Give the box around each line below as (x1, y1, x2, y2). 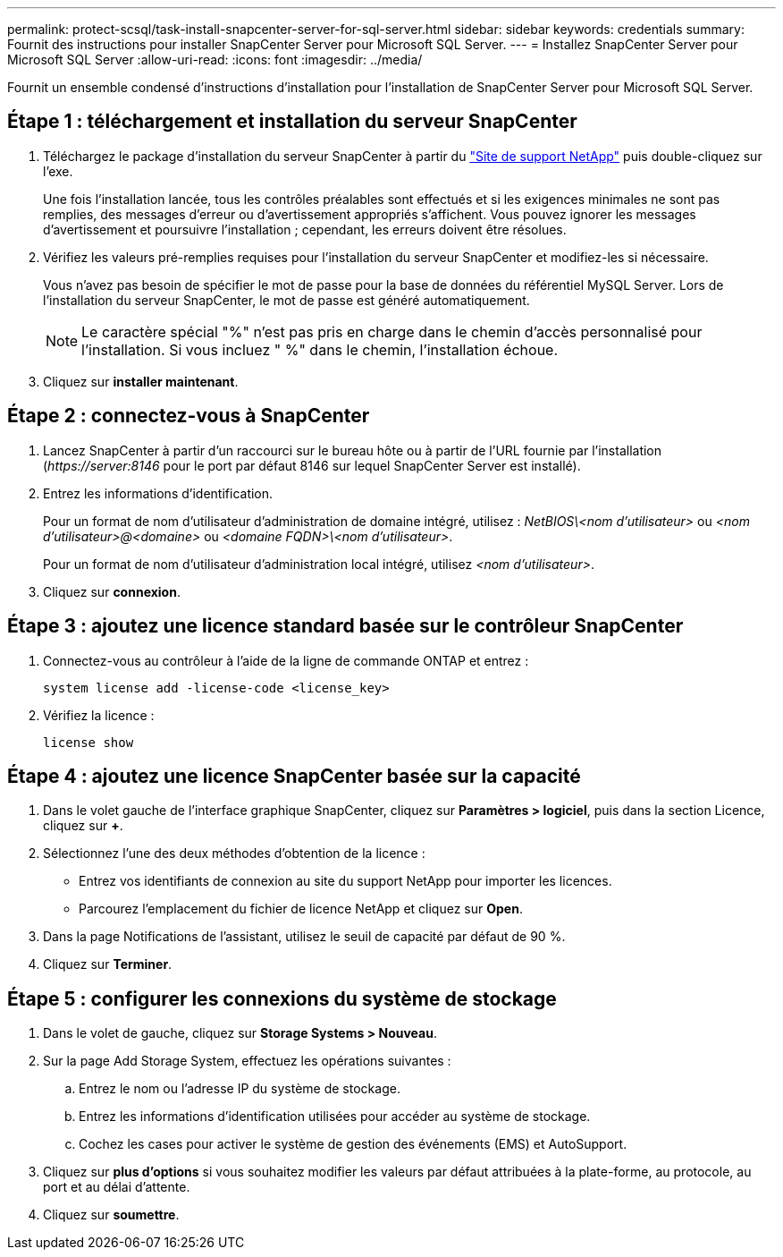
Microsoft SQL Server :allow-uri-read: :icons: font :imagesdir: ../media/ (7, 52, 423, 67)
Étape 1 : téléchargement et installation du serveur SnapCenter (7, 110, 577, 133)
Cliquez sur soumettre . (43, 1207, 180, 1223)
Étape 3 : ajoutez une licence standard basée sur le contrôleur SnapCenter (7, 615, 684, 638)
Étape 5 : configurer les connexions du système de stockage (7, 987, 557, 1010)
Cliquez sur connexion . (43, 583, 181, 599)
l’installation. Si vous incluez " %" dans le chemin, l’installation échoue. (81, 340, 559, 359)
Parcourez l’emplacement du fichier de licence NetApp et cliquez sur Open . (79, 901, 523, 917)
